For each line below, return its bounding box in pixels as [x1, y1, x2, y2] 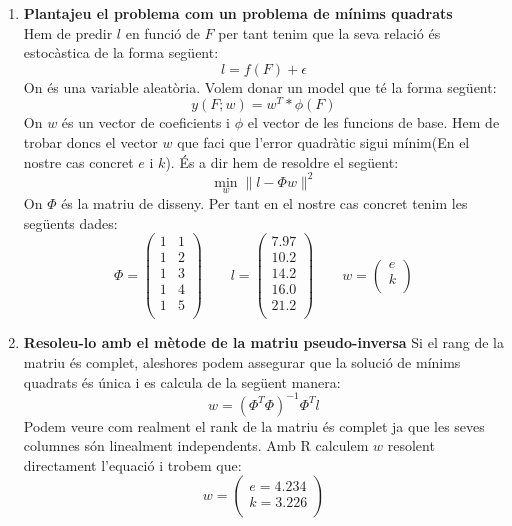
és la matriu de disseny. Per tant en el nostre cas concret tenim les [61, 192, 468, 213]
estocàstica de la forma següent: [23, 42, 219, 63]
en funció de [125, 22, 200, 43]
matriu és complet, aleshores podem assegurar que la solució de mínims [23, 351, 461, 372]
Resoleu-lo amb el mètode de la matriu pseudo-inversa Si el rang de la [23, 332, 504, 353]
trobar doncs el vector [23, 132, 158, 153]
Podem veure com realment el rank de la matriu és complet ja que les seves [23, 415, 485, 436]
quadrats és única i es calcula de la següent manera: [23, 371, 341, 392]
